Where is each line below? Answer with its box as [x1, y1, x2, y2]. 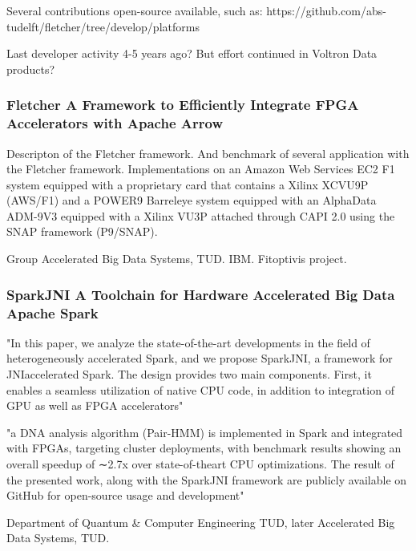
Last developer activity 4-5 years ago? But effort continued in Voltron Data [6, 45, 378, 62]
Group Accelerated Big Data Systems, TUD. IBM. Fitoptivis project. [6, 250, 347, 267]
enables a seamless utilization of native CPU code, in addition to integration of [6, 381, 394, 398]
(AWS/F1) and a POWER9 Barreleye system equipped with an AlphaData [6, 192, 377, 209]
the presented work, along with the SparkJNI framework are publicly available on [6, 471, 407, 488]
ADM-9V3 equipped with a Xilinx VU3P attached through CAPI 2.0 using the [6, 207, 395, 224]
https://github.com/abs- [266, 2, 386, 18]
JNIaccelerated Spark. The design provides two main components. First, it [6, 366, 372, 382]
